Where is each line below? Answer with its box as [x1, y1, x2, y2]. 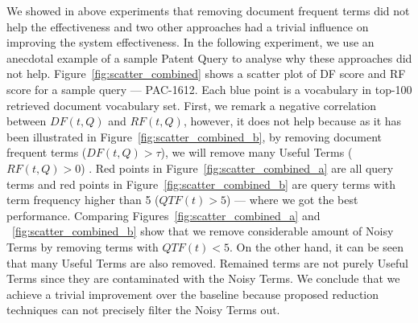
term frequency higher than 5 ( [6, 191, 159, 208]
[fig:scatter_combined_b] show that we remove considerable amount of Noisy [12, 223, 394, 239]
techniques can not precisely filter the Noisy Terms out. [6, 301, 280, 318]
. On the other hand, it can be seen [230, 238, 404, 255]
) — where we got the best [226, 191, 358, 208]
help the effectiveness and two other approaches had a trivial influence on [6, 18, 369, 35]
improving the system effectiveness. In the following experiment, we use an [6, 34, 375, 51]
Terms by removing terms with [6, 238, 159, 255]
